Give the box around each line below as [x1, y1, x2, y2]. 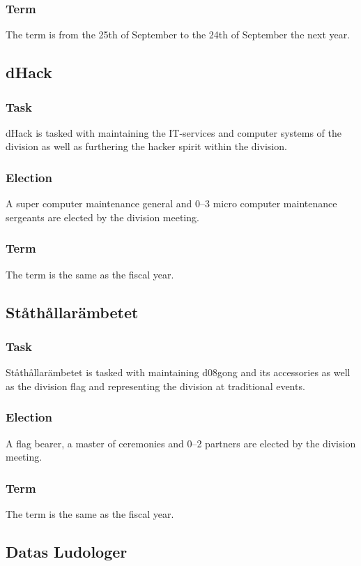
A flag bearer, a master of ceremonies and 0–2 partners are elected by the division [6, 435, 356, 450]
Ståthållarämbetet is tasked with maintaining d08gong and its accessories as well [6, 365, 351, 380]
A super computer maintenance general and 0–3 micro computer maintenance [6, 196, 337, 211]
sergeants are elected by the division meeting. [6, 209, 199, 224]
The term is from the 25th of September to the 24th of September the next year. [6, 27, 351, 42]
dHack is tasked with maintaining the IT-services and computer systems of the [6, 125, 342, 140]
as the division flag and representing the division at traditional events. [6, 378, 305, 393]
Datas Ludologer [6, 541, 128, 563]
